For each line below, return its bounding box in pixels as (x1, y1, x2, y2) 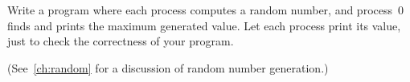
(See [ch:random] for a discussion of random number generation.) (7, 59, 329, 76)
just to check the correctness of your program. (7, 33, 234, 49)
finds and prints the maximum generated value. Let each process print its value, (7, 17, 401, 33)
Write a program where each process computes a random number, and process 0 (7, 2, 404, 18)
